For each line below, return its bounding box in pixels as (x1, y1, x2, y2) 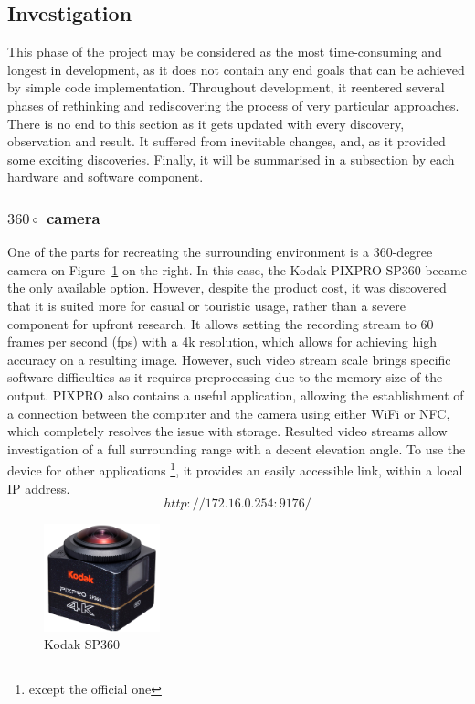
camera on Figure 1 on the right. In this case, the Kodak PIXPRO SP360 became (7, 260, 467, 279)
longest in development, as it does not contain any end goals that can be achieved (7, 59, 465, 79)
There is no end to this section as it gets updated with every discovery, (7, 113, 405, 133)
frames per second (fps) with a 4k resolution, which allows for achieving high (7, 332, 437, 351)
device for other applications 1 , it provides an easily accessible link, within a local (7, 458, 463, 479)
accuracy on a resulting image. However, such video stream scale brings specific (7, 349, 451, 368)
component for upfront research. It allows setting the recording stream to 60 (7, 314, 434, 333)
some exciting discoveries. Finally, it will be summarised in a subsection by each (7, 149, 455, 168)
